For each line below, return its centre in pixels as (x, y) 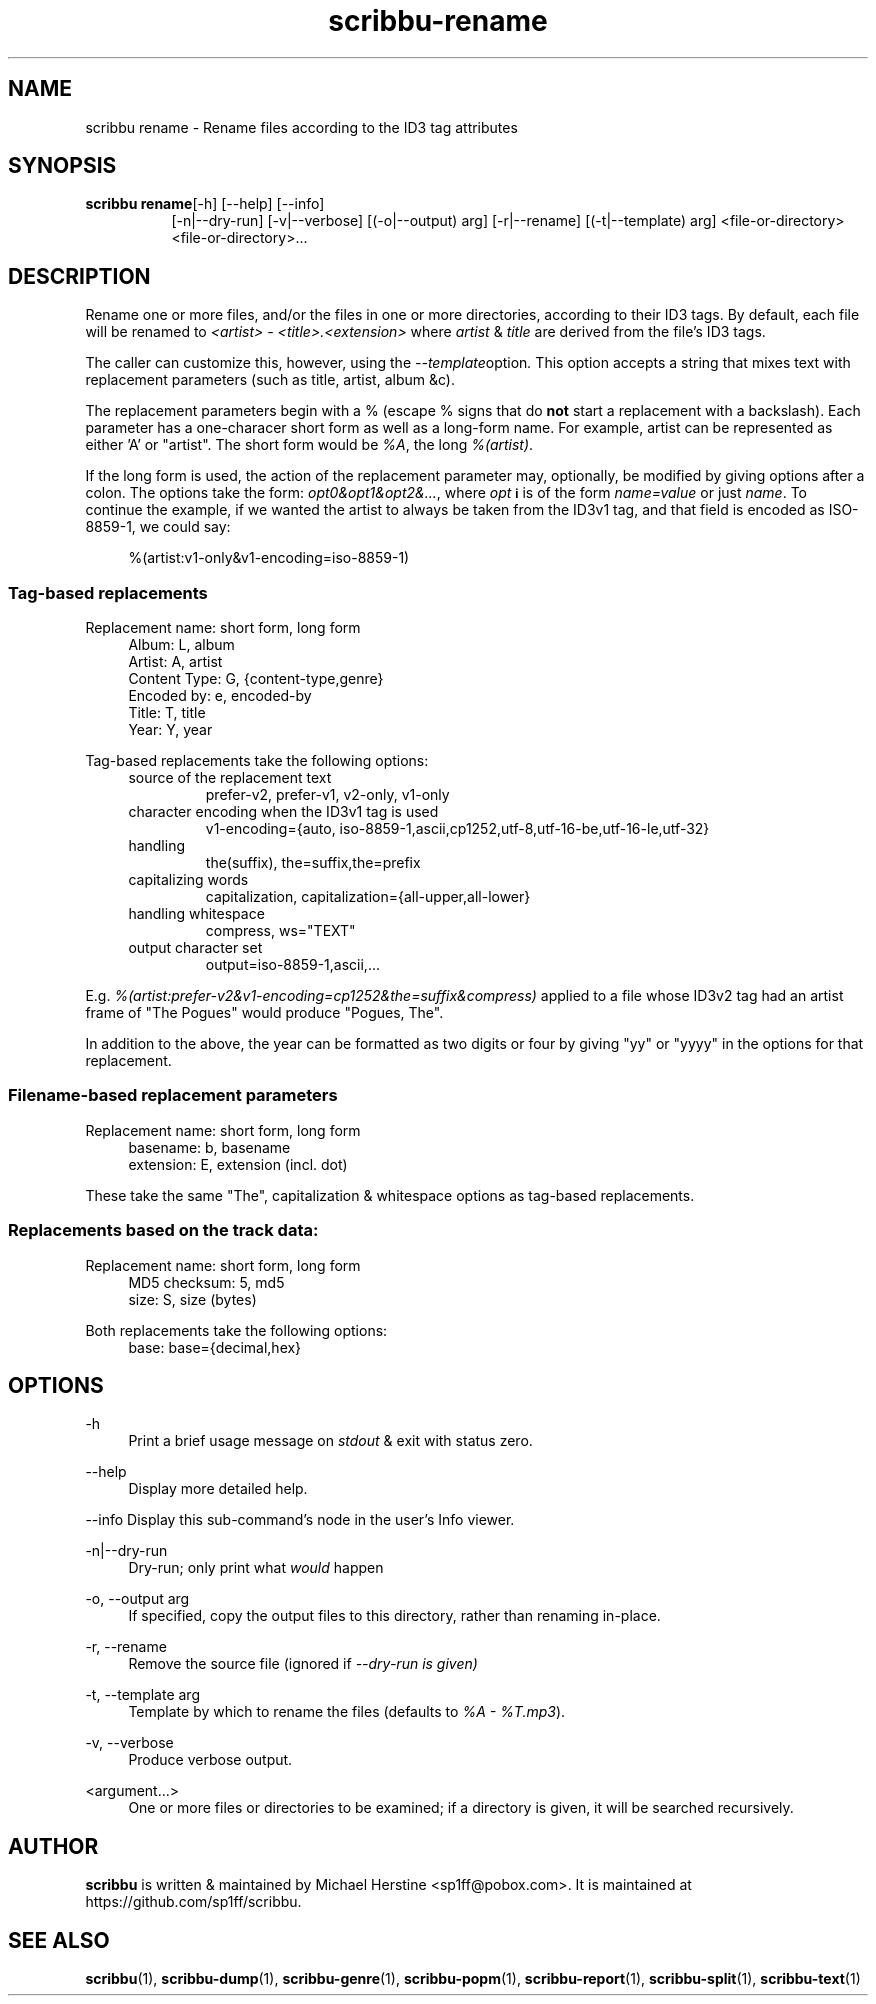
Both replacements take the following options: (236, 1330)
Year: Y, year (170, 730)
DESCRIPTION (79, 276)
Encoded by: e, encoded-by (220, 696)
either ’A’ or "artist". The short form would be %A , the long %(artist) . (309, 445)
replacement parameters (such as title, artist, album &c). (270, 380)
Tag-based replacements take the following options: (257, 761)
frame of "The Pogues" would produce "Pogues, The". (264, 1013)
